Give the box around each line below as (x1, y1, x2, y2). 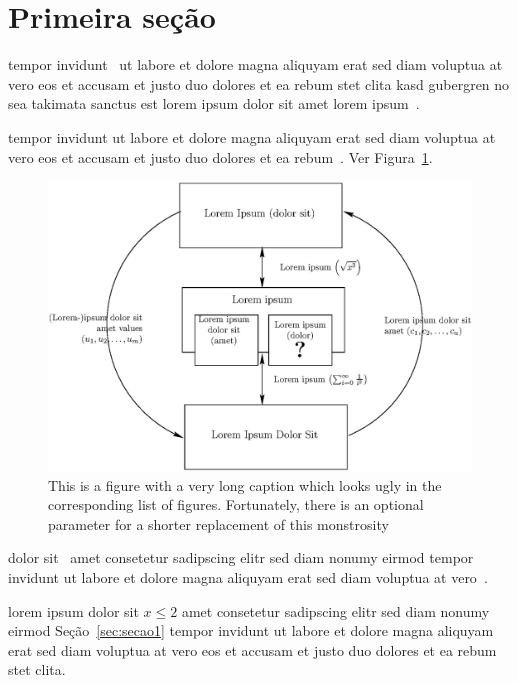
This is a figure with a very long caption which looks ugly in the (48, 474, 442, 495)
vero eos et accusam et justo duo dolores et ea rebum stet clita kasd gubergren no (8, 73, 510, 94)
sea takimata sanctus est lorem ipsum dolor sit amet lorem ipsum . (8, 93, 420, 114)
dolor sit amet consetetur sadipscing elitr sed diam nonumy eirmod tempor (8, 547, 474, 568)
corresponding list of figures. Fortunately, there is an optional (48, 494, 424, 515)
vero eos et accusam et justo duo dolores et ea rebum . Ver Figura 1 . (8, 146, 433, 167)
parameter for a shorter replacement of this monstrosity (48, 513, 389, 534)
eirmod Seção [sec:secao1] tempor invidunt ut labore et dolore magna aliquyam (8, 620, 494, 641)
